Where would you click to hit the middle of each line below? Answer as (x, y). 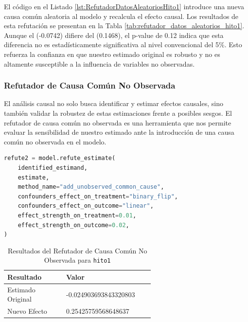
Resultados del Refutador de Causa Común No (77, 250)
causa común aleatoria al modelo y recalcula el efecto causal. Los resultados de (121, 16)
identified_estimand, (53, 168)
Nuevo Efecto (27, 311)
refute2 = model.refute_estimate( (60, 158)
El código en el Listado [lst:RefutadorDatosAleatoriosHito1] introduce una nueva (124, 6)
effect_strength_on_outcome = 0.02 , (73, 225)
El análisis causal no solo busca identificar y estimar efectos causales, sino (114, 103)
